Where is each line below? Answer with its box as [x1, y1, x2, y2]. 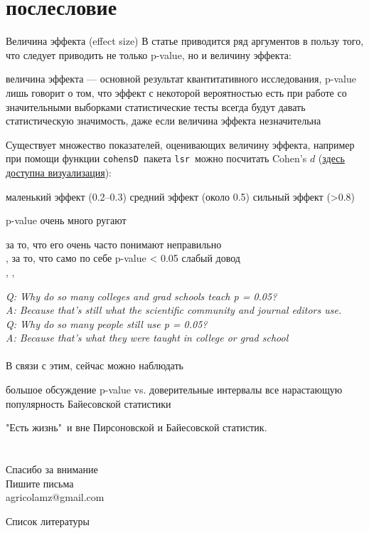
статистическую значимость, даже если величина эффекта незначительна [6, 113, 321, 128]
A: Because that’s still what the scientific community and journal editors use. [6, 302, 342, 317]
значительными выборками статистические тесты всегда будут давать [6, 99, 306, 114]
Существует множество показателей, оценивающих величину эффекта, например [6, 137, 355, 152]
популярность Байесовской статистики [6, 396, 171, 411]
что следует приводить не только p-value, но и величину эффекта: [6, 47, 292, 62]
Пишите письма [6, 475, 74, 490]
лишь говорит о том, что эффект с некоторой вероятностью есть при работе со [6, 85, 347, 100]
